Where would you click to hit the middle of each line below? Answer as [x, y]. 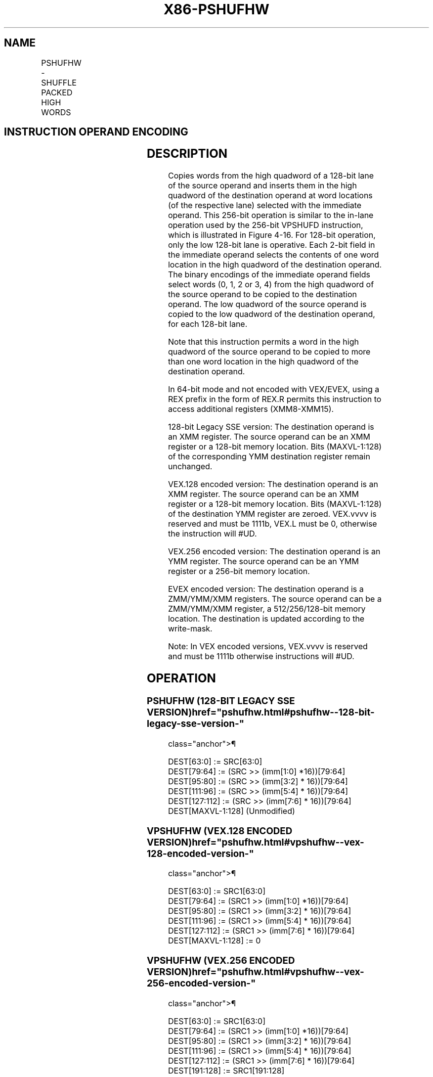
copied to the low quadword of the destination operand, [271, 314]
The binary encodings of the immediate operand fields [269, 275]
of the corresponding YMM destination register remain [269, 457]
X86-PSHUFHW [216, 9]
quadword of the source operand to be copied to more [269, 352]
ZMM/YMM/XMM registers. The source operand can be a [275, 599]
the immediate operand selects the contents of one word [273, 255]
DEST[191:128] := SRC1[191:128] [226, 1070]
